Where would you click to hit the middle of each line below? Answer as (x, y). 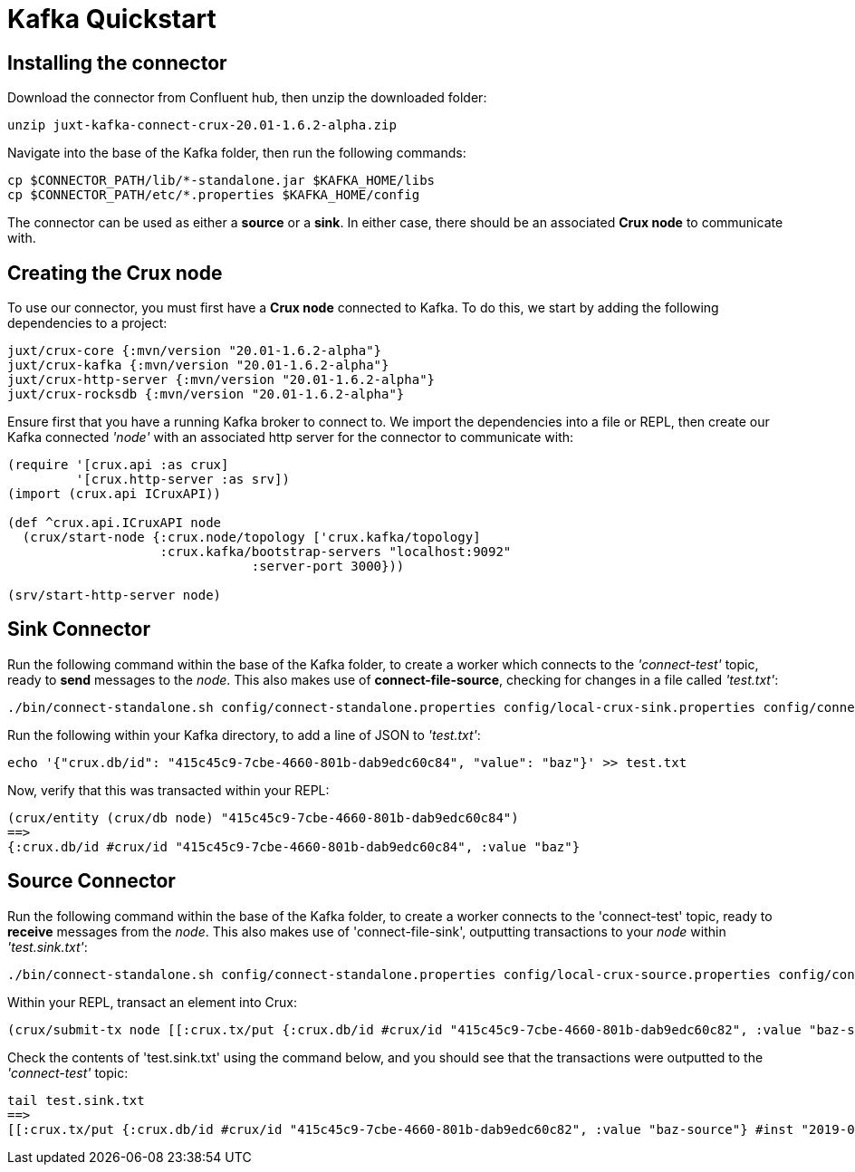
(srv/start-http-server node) (115, 596)
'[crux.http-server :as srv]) (183, 480)
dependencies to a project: (87, 323)
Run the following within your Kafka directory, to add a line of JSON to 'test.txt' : (244, 735)
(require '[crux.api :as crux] (118, 465)
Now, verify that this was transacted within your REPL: (168, 790)
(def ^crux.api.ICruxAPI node (115, 523)
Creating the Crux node (115, 273)
